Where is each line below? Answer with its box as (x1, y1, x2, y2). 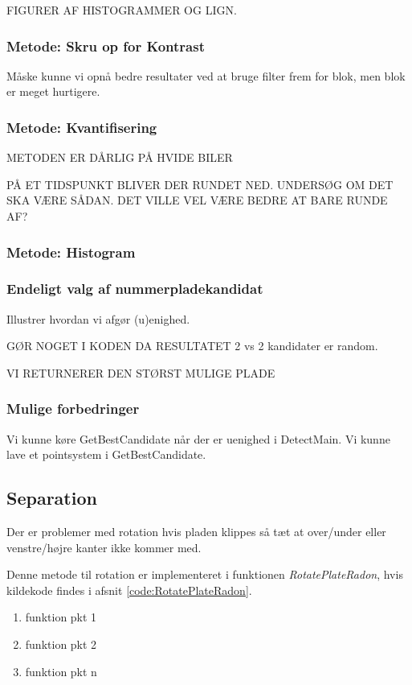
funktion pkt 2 (25, 636, 97, 653)
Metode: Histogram (6, 241, 136, 262)
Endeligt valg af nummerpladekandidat (6, 279, 263, 299)
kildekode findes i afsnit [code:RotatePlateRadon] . (6, 581, 252, 598)
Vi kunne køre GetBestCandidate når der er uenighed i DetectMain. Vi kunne (6, 430, 390, 447)
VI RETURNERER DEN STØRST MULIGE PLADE (6, 364, 275, 381)
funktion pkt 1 (25, 609, 97, 625)
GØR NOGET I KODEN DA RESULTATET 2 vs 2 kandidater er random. (6, 337, 378, 354)
